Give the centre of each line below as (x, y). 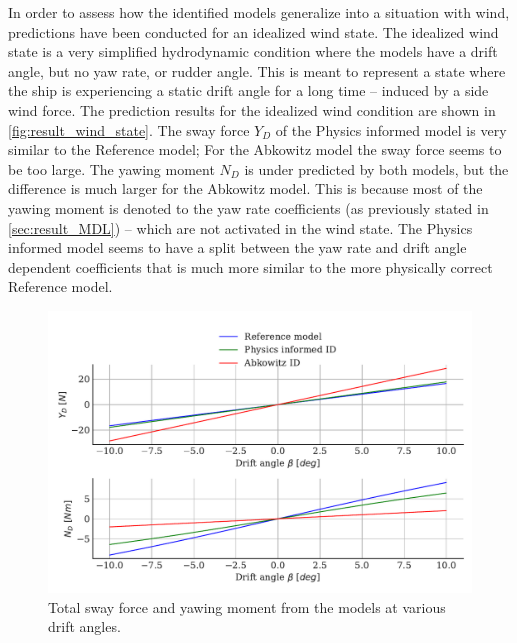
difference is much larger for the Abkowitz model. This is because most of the (245, 188)
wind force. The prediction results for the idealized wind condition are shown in (252, 109)
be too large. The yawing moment (111, 168)
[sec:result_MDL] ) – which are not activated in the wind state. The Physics (240, 227)
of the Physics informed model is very (391, 129)
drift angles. (84, 626)
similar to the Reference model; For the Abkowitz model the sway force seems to (255, 149)
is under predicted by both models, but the (376, 168)
